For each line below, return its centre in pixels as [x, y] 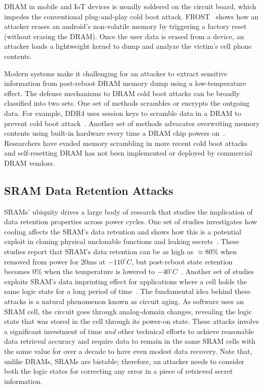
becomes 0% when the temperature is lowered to [80, 271]
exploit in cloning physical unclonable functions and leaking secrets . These [122, 241]
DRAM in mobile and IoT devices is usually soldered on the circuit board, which [130, 6]
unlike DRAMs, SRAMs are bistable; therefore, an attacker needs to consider [124, 361]
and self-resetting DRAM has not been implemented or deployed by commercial [128, 153]
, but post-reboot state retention [182, 261]
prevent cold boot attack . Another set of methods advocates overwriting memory [132, 123]
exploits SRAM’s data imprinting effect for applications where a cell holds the [126, 281]
